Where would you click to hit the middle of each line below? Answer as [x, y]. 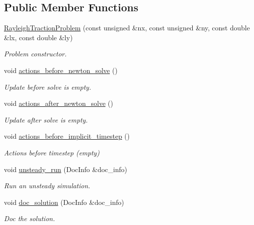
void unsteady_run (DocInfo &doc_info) [66, 169]
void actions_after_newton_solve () [59, 103]
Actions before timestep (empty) [52, 152]
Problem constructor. [35, 54]
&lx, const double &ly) [38, 37]
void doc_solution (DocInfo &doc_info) [64, 202]
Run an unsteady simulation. [47, 186]
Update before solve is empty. [48, 87]
